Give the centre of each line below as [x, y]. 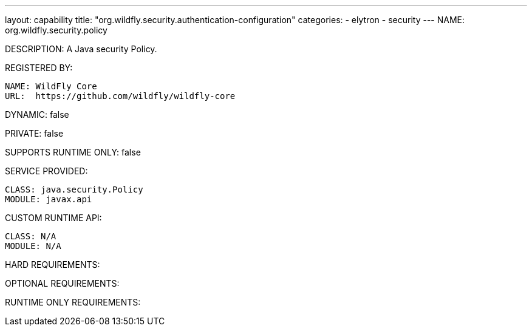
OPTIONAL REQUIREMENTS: [62, 283]
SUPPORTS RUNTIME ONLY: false [73, 152]
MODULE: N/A [33, 246]
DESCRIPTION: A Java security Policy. [81, 49]
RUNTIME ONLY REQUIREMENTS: [73, 302]
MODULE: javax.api [49, 199]
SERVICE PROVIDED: [46, 171]
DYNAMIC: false [37, 114]
